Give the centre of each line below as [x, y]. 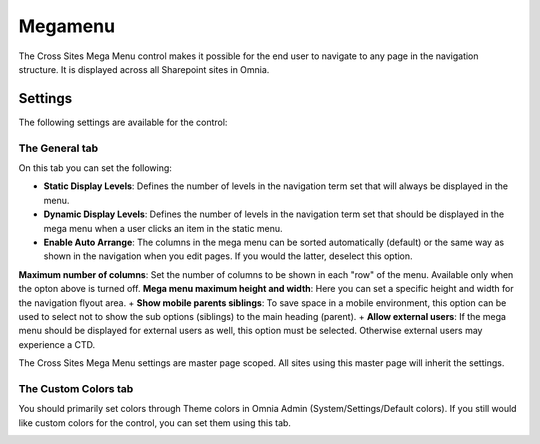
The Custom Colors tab [76, 388]
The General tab [58, 148]
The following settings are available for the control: [123, 122]
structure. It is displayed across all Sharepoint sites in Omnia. [144, 69]
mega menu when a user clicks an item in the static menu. [163, 228]
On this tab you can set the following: [95, 167]
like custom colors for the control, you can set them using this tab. [155, 422]
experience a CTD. [57, 344]
